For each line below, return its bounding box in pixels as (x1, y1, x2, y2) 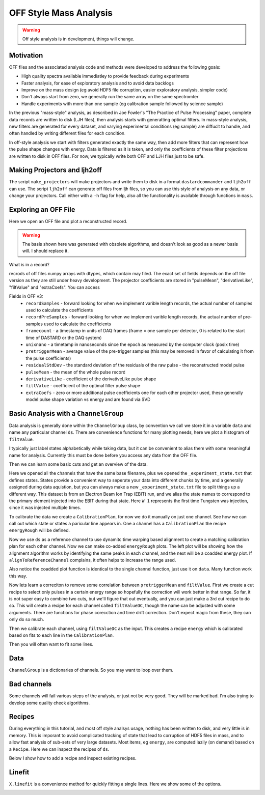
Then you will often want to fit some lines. (9, 641, 94, 647)
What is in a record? (9, 261, 50, 267)
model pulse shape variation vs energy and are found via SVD (26, 397, 151, 402)
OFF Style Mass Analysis (9, 7, 113, 18)
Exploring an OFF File (9, 205, 76, 214)
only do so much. (9, 617, 44, 623)
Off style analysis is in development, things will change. (22, 36, 134, 42)
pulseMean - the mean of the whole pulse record (26, 369, 126, 375)
